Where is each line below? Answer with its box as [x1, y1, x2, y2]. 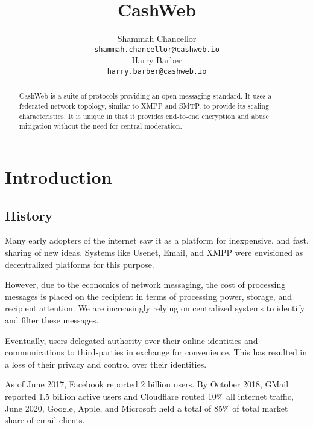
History [5, 206, 53, 224]
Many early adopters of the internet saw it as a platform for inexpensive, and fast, [5, 234, 309, 247]
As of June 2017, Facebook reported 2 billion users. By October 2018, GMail [5, 378, 289, 391]
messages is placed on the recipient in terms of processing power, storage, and [5, 290, 292, 302]
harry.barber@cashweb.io [107, 66, 207, 76]
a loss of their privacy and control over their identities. [5, 357, 207, 370]
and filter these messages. [5, 314, 99, 326]
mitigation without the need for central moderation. [19, 121, 182, 131]
